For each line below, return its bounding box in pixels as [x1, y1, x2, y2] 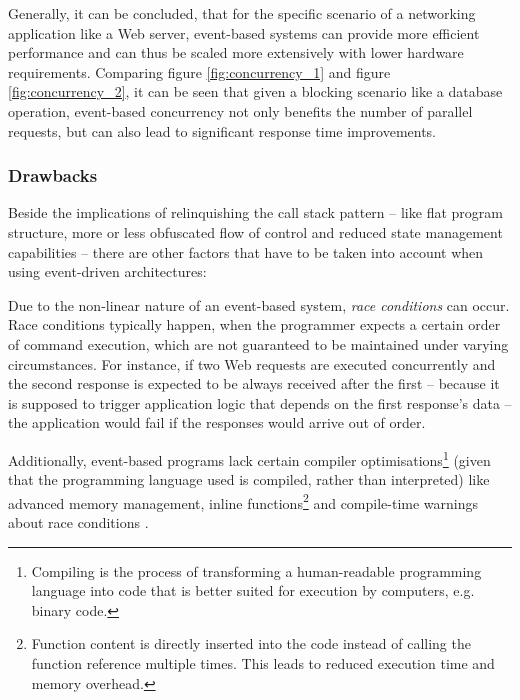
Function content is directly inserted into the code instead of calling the [31, 633, 471, 654]
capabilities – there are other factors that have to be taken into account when [8, 241, 484, 262]
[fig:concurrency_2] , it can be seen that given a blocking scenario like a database [8, 81, 503, 102]
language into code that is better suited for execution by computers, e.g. [31, 580, 475, 601]
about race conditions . [8, 512, 149, 532]
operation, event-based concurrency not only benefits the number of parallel [8, 100, 473, 121]
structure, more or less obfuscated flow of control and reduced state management [8, 221, 503, 242]
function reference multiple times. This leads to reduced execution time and [31, 652, 495, 673]
